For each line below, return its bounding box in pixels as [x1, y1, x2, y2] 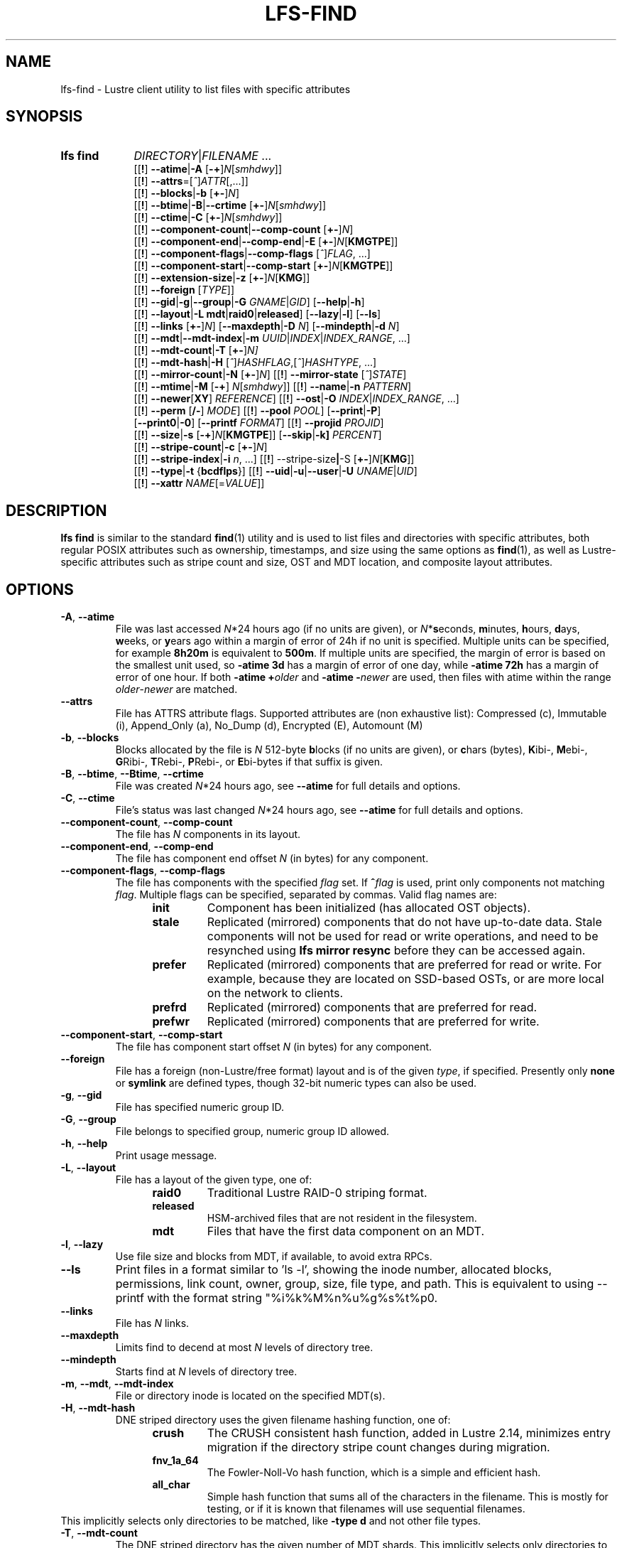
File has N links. [115, 1317, 190, 1330]
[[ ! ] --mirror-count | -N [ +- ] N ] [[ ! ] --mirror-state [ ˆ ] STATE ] [133, 368, 407, 381]
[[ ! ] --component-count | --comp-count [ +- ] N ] [133, 223, 354, 236]
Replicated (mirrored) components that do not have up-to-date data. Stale [207, 915, 602, 930]
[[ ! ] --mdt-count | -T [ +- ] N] [133, 344, 258, 357]
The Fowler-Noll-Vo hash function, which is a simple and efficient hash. [207, 1466, 541, 1479]
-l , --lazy [60, 1238, 104, 1251]
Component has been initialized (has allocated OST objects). [207, 901, 530, 915]
